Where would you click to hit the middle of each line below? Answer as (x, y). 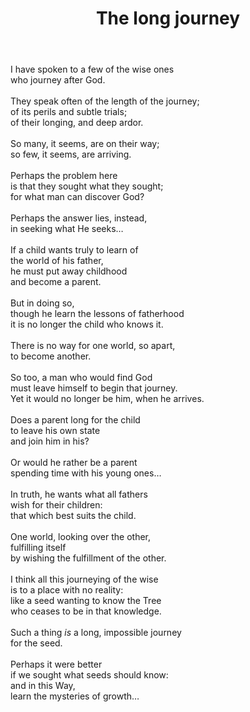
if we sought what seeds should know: (89, 675)
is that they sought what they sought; (87, 186)
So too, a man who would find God (81, 378)
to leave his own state (55, 431)
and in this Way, (43, 686)
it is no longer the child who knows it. (87, 324)
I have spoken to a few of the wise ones (92, 69)
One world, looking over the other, (81, 537)
